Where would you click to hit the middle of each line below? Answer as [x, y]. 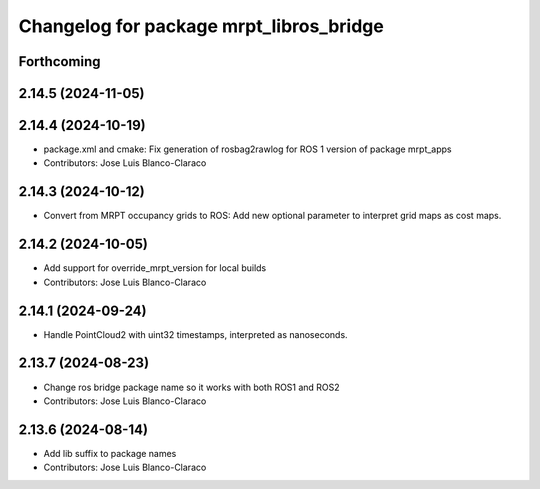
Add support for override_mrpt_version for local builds [155, 268]
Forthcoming [59, 61]
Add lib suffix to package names [110, 453]
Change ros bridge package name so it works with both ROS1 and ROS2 [191, 387]
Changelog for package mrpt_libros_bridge [201, 26]
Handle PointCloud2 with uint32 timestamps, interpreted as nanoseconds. [196, 334]
